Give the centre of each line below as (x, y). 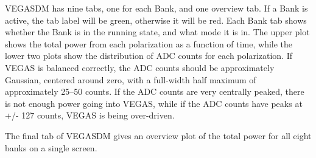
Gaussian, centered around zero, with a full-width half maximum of (131, 79)
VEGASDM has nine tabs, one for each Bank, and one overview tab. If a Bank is (156, 8)
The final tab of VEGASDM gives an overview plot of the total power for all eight (158, 135)
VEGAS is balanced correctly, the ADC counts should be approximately (140, 67)
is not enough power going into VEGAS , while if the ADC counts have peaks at (154, 103)
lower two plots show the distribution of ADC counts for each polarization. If (149, 56)
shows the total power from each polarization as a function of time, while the (149, 43)
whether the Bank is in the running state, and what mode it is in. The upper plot (157, 32)
